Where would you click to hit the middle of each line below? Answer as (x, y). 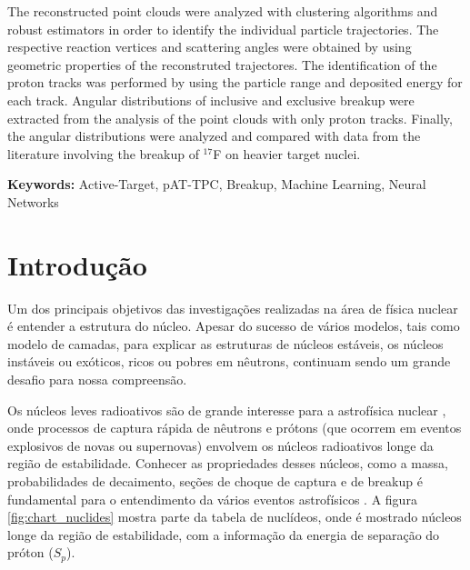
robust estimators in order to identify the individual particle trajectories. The (223, 29)
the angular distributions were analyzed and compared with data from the (214, 136)
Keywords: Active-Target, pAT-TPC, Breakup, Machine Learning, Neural (217, 184)
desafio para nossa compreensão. (97, 380)
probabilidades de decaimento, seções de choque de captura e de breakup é (215, 481)
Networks (33, 201)
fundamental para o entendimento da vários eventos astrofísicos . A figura (212, 499)
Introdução (77, 264)
